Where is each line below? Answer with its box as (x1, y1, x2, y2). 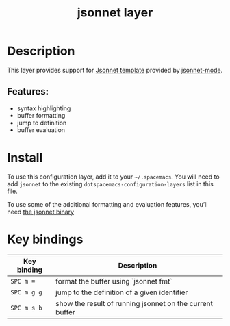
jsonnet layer (77, 5, 153, 21)
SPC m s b (10, 303, 42, 312)
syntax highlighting (16, 104, 71, 112)
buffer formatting (16, 111, 66, 119)
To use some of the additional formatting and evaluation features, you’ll (7, 200, 208, 208)
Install (7, 149, 43, 165)
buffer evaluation (16, 125, 66, 134)
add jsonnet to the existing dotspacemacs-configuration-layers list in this (7, 179, 214, 188)
